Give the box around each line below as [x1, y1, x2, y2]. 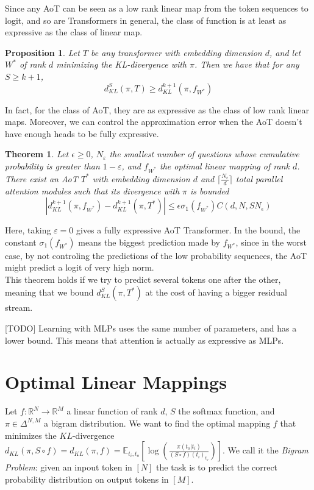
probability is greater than [5, 159, 100, 172]
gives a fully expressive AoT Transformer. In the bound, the [76, 224, 301, 236]
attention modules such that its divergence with [5, 184, 180, 197]
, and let [269, 46, 301, 59]
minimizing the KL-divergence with [56, 58, 187, 71]
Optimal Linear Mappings [5, 369, 227, 394]
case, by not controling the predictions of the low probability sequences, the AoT [5, 249, 307, 261]
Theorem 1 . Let [5, 147, 69, 160]
